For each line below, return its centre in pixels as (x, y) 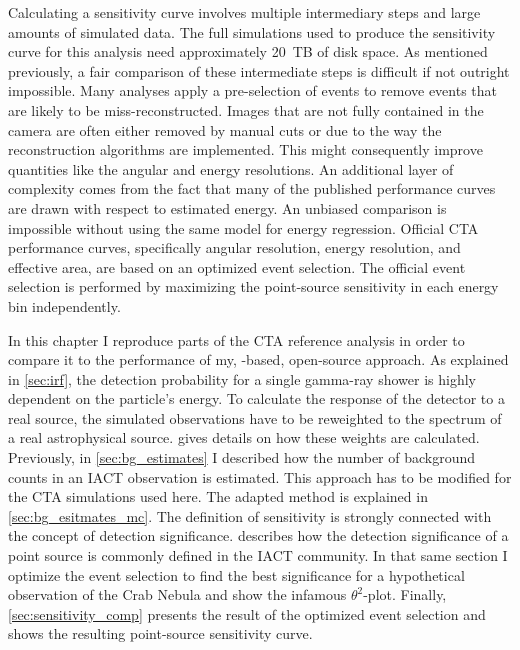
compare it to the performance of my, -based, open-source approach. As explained (258, 359)
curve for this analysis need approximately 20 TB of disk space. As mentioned (248, 51)
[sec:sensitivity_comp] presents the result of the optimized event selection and (247, 613)
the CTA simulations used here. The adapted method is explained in (218, 496)
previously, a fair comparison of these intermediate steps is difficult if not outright (259, 70)
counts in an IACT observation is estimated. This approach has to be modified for (260, 476)
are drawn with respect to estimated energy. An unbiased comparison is (227, 207)
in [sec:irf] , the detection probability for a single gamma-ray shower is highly (242, 378)
